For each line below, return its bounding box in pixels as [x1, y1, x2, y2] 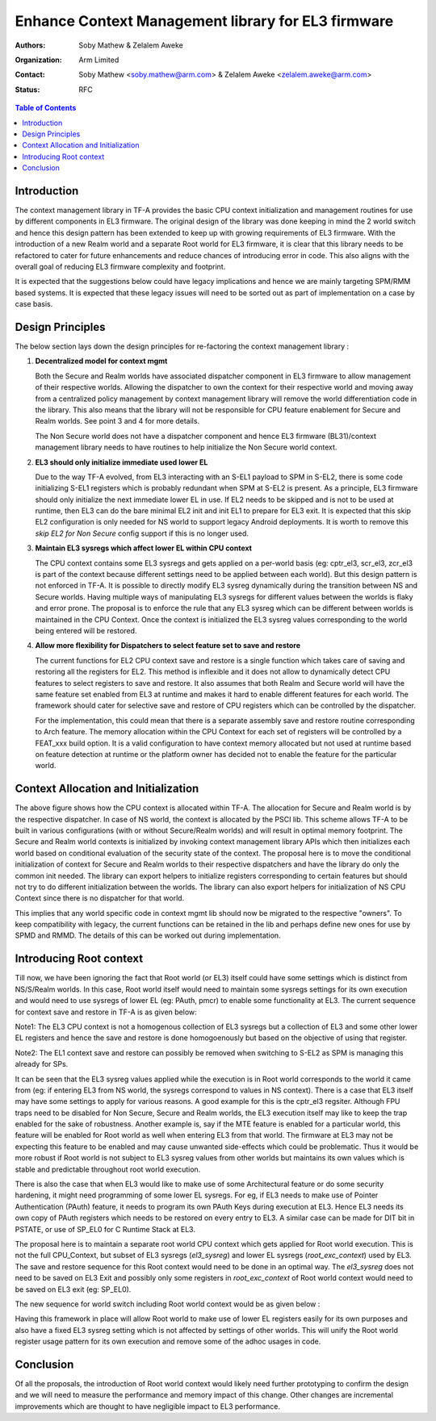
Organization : [15, 55, 62, 65]
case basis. [15, 299, 53, 309]
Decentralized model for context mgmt [35, 356, 168, 366]
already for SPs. [15, 1059, 69, 1069]
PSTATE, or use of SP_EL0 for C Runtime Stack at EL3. [15, 1224, 195, 1234]
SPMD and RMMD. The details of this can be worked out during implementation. [15, 930, 282, 940]
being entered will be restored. [35, 625, 137, 635]
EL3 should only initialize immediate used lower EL [35, 457, 208, 467]
